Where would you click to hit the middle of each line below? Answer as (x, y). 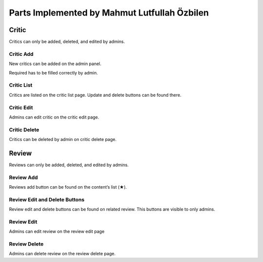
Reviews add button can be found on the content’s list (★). (68, 187)
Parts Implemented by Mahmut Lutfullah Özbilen (109, 13)
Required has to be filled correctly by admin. (54, 72)
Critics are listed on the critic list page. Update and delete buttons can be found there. (95, 95)
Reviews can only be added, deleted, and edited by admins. (69, 165)
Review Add (24, 177)
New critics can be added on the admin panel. (55, 64)
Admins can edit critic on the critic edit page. (54, 117)
